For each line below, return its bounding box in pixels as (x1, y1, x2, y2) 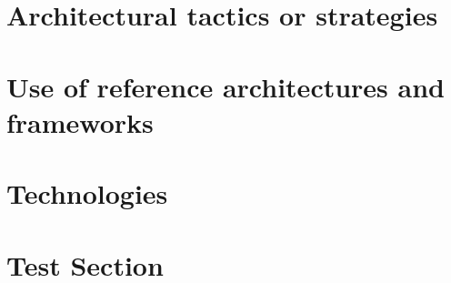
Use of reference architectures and (6, 67, 445, 105)
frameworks (6, 103, 154, 140)
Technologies (6, 175, 168, 212)
